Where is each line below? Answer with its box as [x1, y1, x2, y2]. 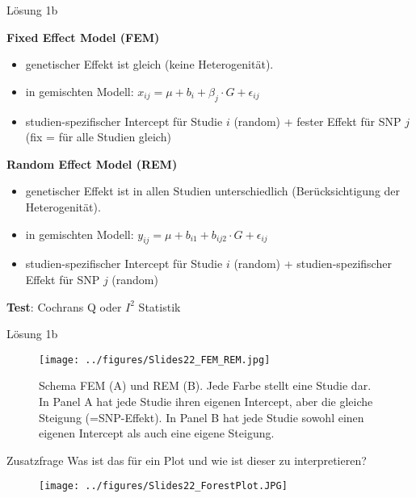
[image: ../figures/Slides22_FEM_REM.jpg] [39, 354, 271, 366]
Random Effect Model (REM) [6, 155, 178, 172]
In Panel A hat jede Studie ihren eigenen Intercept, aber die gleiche [39, 392, 373, 409]
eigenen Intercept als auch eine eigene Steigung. [39, 425, 275, 442]
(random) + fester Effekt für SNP [233, 112, 401, 129]
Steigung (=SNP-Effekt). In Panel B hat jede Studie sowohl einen [39, 408, 364, 425]
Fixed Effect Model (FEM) [6, 28, 160, 45]
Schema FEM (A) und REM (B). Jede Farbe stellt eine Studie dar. [39, 377, 372, 394]
